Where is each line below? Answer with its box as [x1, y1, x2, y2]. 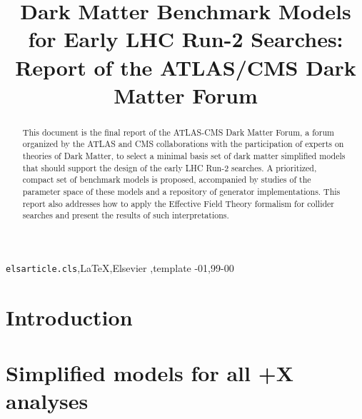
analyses [6, 386, 89, 415]
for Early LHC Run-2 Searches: [28, 24, 343, 54]
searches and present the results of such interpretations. [22, 209, 229, 221]
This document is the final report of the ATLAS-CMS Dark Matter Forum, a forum [22, 126, 334, 138]
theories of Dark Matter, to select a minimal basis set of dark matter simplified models [22, 150, 346, 162]
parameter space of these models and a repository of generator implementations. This [22, 186, 341, 198]
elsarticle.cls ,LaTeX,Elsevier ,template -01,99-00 [6, 260, 234, 275]
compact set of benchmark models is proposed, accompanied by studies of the [22, 173, 311, 186]
